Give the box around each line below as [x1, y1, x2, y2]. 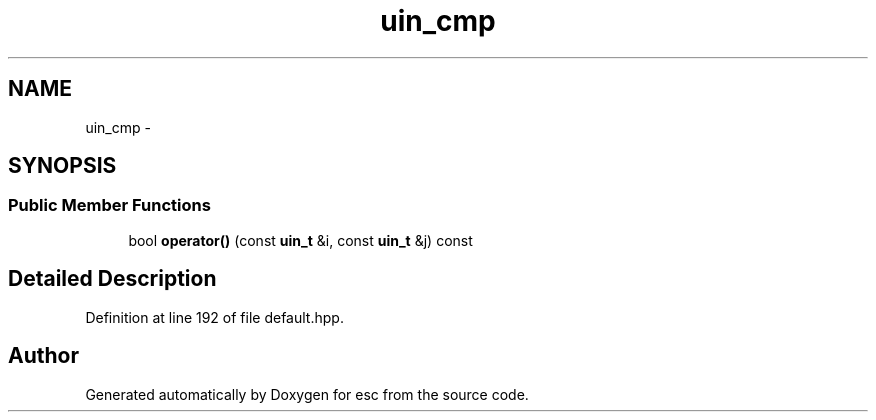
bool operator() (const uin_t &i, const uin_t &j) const [128, 231, 473, 249]
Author [8, 343, 79, 369]
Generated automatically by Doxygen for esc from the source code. [85, 385, 529, 403]
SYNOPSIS [8, 153, 117, 179]
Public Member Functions [8, 195, 211, 216]
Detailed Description [8, 266, 217, 292]
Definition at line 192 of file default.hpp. [85, 308, 344, 326]
